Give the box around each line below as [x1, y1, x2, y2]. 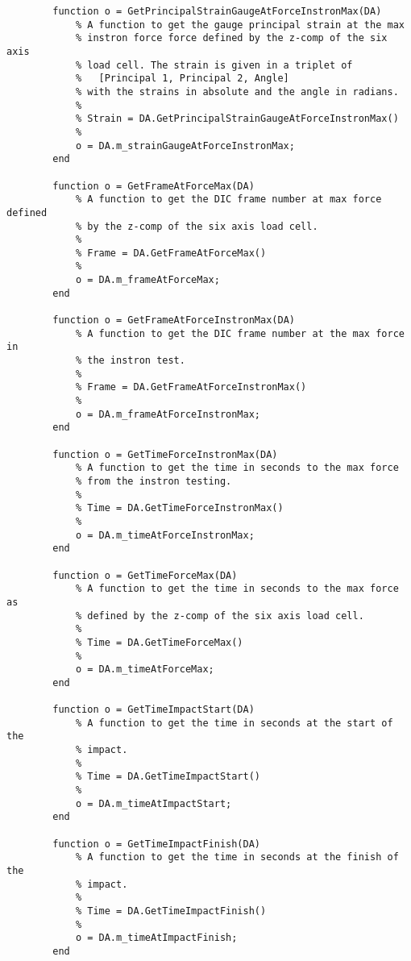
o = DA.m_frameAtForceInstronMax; [75, 408, 260, 420]
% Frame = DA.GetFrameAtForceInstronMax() [75, 381, 307, 393]
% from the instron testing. [75, 475, 232, 487]
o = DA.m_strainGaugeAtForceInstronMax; [75, 139, 295, 152]
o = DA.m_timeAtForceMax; [75, 664, 214, 676]
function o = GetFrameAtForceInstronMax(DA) [52, 314, 295, 327]
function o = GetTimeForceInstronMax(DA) [52, 448, 278, 460]
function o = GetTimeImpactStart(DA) [52, 704, 255, 716]
